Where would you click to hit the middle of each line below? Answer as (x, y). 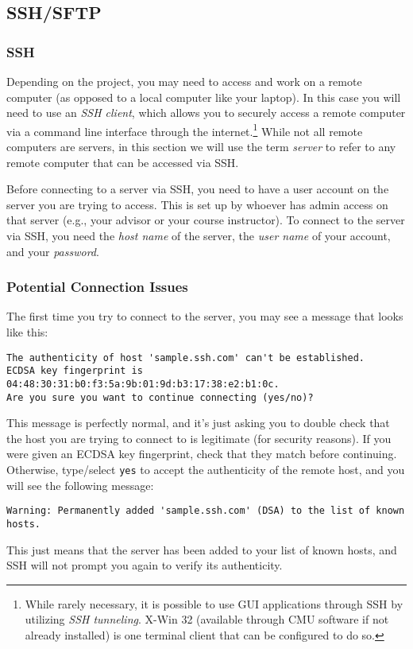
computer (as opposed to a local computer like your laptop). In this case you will (204, 97)
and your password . (53, 251)
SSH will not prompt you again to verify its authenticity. (145, 565)
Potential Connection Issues (97, 287)
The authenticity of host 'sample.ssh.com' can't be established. (186, 358)
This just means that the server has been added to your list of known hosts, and (202, 549)
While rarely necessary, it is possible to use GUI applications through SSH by (214, 603)
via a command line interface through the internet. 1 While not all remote (185, 130)
